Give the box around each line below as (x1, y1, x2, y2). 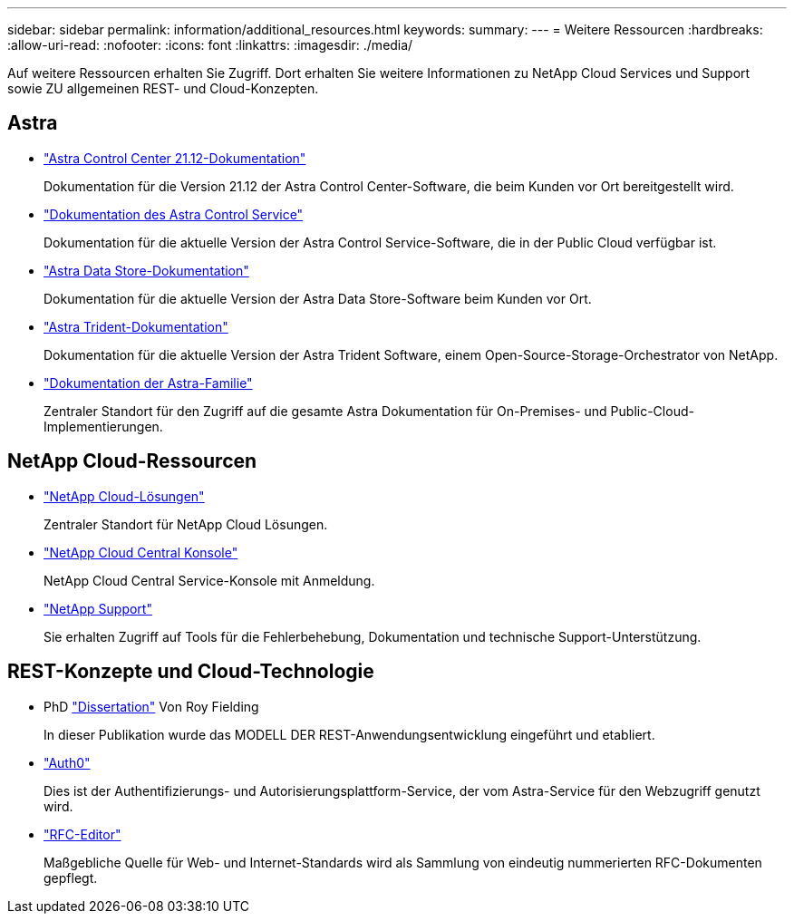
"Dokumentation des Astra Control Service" (44, 206, 304, 222)
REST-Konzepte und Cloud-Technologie (7, 660, 374, 683)
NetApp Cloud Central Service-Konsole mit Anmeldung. (44, 572, 375, 588)
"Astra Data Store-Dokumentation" (44, 262, 249, 278)
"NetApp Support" (44, 600, 152, 616)
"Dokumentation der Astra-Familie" (44, 374, 253, 391)
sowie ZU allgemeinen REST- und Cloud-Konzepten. (7, 81, 319, 96)
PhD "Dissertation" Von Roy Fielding (44, 698, 259, 714)
